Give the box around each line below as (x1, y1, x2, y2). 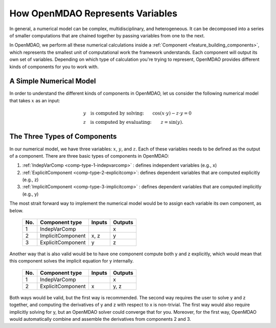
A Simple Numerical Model (9, 77, 97, 85)
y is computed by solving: (83, 110, 144, 116)
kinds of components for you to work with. (9, 63, 99, 70)
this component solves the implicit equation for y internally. (9, 258, 134, 264)
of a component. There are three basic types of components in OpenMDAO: (9, 152, 170, 159)
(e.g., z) (22, 177, 39, 183)
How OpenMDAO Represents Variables (9, 8, 177, 19)
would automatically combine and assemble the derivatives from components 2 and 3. (9, 316, 191, 322)
